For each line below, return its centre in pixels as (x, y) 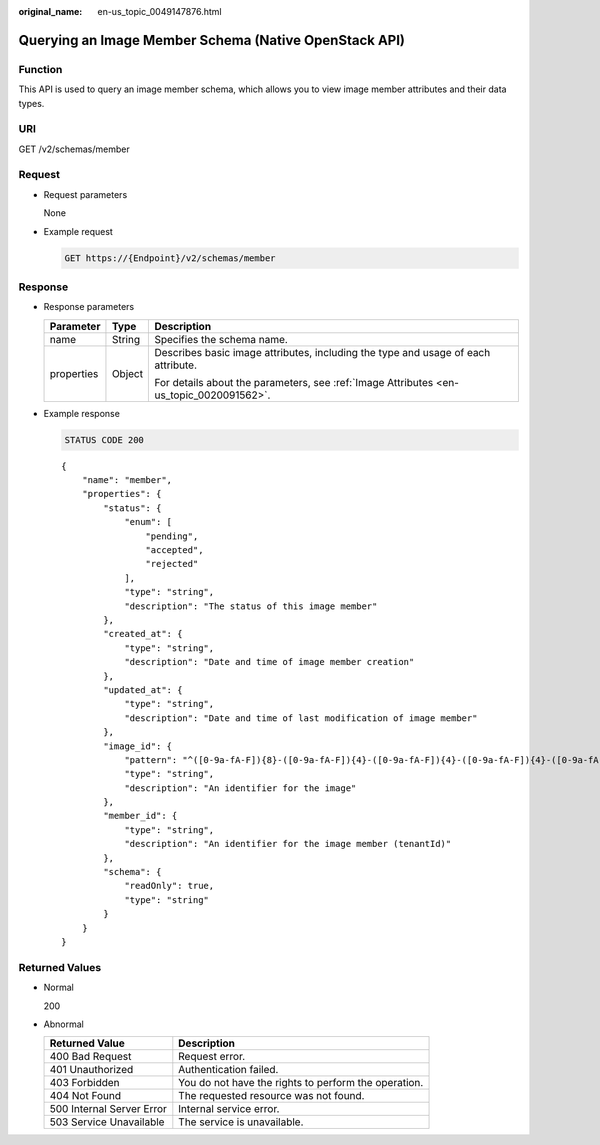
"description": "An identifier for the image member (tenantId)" (288, 844)
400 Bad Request (90, 1057)
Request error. (212, 1057)
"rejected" (172, 564)
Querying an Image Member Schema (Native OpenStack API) (211, 40)
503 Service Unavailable (107, 1122)
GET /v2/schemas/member (74, 149)
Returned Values (60, 967)
